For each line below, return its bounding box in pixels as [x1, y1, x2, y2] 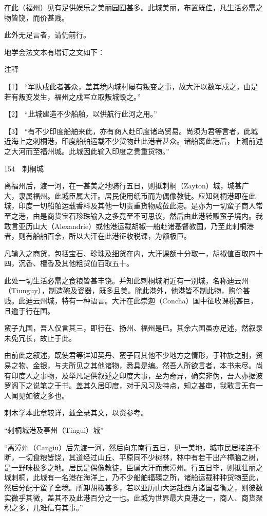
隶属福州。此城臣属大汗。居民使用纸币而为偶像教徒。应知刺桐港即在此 [18, 190, 256, 201]
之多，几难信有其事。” [11, 502, 83, 513]
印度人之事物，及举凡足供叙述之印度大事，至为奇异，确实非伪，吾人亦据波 [11, 370, 263, 380]
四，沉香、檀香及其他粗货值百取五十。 [4, 258, 133, 269]
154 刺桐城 [4, 163, 44, 174]
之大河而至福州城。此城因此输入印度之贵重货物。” [4, 145, 169, 156]
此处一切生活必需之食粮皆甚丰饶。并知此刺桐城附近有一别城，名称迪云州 [4, 275, 249, 285]
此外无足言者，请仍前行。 [4, 29, 90, 40]
